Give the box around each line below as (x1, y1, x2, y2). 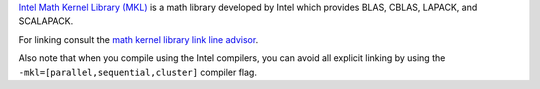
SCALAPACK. (18, 15, 74, 27)
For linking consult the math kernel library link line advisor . (18, 33, 259, 45)
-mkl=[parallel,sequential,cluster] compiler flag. (18, 66, 257, 78)
